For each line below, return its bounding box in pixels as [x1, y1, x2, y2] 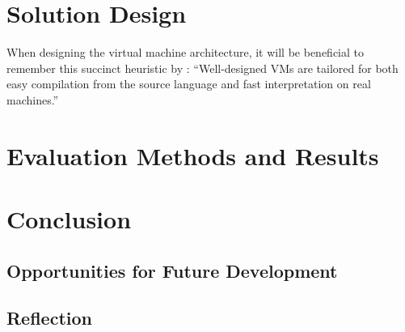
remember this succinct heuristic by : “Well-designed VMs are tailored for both [6, 59, 399, 76]
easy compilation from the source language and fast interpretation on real [6, 75, 371, 92]
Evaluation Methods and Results [6, 138, 379, 172]
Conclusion [6, 202, 132, 236]
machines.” [6, 91, 59, 108]
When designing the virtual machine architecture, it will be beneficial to [6, 44, 364, 61]
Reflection [6, 305, 92, 330]
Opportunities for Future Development [6, 258, 338, 283]
